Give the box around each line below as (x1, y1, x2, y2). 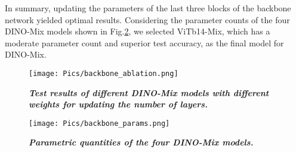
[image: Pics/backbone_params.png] (29, 119, 170, 128)
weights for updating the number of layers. (29, 98, 208, 110)
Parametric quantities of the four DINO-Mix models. (29, 136, 254, 148)
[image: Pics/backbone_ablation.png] (29, 69, 178, 78)
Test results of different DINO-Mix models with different (29, 86, 269, 99)
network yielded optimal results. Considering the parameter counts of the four (5, 13, 290, 26)
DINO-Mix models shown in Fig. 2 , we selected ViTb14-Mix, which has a (5, 25, 270, 37)
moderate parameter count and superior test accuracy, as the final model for (5, 36, 284, 49)
